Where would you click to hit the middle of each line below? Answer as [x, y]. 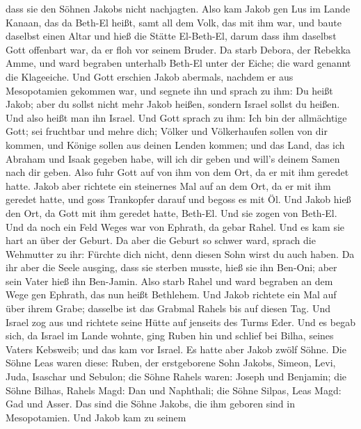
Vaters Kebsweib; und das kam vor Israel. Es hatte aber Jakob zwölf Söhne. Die [176, 349]
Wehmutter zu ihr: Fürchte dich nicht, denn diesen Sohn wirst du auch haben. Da [180, 253]
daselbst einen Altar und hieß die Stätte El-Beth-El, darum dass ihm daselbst [171, 36]
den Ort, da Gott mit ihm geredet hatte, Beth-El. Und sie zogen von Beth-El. [171, 212]
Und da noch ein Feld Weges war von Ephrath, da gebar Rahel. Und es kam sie [175, 226]
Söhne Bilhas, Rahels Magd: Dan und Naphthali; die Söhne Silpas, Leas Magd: [174, 390]
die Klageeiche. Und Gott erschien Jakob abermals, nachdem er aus [150, 76]
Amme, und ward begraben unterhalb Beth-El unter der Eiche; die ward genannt [178, 63]
